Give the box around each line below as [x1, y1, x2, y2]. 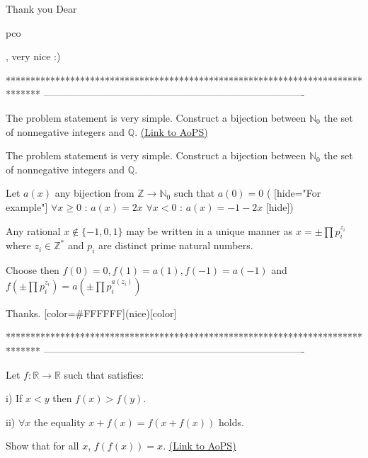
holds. [218, 414, 244, 429]
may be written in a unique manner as [126, 223, 293, 238]
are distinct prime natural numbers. [98, 238, 253, 253]
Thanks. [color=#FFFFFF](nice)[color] [6, 305, 177, 320]
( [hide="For [267, 185, 321, 200]
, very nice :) [6, 49, 61, 64]
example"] [6, 199, 48, 214]
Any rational [6, 223, 61, 238]
